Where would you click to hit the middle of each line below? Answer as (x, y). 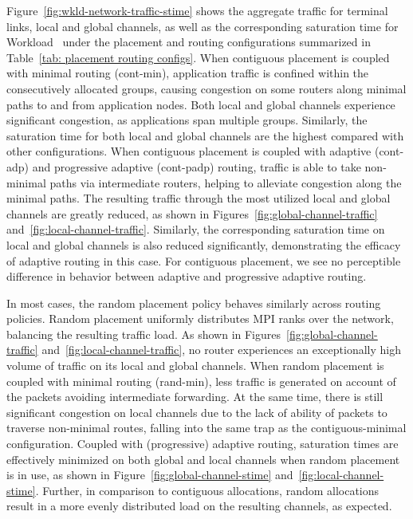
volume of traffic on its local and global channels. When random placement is (195, 366)
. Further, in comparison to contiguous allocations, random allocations (207, 490)
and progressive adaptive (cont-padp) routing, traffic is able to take (197, 166)
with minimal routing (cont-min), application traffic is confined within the (188, 73)
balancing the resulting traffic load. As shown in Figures (144, 334)
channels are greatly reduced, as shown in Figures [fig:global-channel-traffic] (192, 213)
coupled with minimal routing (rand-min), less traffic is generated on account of (201, 381)
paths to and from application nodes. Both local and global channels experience (201, 104)
